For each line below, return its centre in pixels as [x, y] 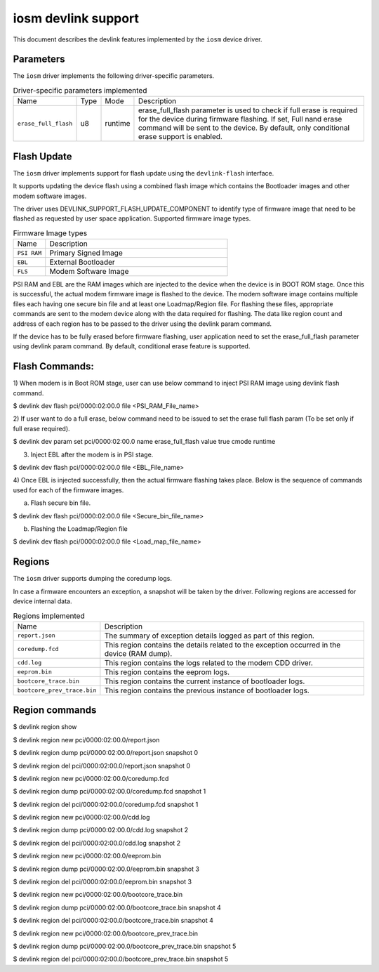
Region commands [55, 710]
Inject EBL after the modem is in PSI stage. [92, 454]
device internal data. [43, 601]
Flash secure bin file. [61, 503]
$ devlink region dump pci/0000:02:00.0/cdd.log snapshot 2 [101, 830]
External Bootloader [82, 262]
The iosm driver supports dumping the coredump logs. [92, 579]
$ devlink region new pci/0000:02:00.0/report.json [86, 740]
